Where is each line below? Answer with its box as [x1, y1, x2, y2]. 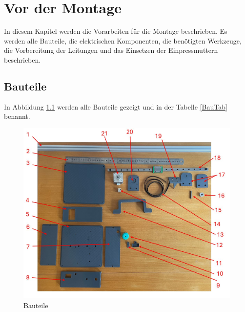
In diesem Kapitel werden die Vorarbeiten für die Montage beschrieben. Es [4, 26, 227, 36]
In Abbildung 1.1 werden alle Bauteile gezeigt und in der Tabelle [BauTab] [4, 101, 227, 111]
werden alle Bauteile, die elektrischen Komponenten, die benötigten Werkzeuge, [4, 35, 242, 45]
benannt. [4, 111, 30, 121]
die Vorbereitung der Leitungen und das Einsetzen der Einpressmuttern [4, 45, 218, 55]
